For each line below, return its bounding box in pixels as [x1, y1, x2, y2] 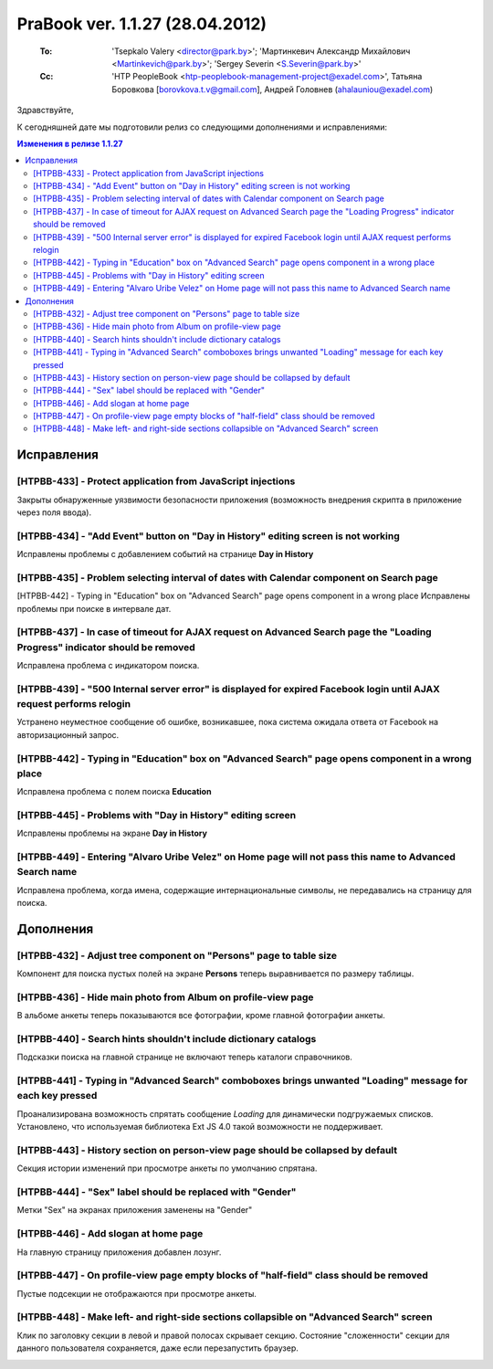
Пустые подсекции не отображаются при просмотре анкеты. [16, 1288, 257, 1299]
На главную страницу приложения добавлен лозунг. [16, 1247, 222, 1258]
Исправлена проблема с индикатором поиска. [16, 660, 200, 671]
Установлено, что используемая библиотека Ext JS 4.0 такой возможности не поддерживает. [16, 1122, 383, 1132]
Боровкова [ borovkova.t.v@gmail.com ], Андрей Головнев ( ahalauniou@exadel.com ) [111, 83, 434, 95]
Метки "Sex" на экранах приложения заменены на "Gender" [16, 1205, 253, 1216]
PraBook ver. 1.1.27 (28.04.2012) [16, 14, 267, 34]
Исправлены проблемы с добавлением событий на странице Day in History [16, 549, 314, 560]
